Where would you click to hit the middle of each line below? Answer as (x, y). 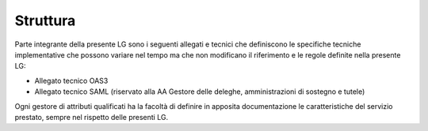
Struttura (45, 21)
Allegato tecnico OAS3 (71, 80)
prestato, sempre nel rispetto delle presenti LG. (92, 117)
